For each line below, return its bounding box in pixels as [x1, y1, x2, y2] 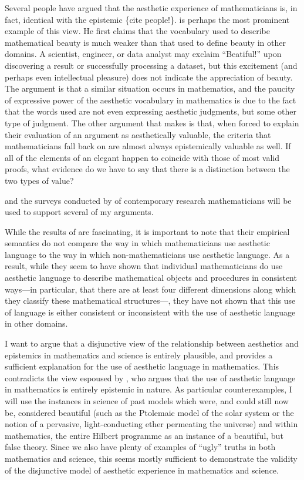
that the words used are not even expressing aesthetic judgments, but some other [5, 105, 296, 118]
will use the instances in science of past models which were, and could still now [5, 395, 289, 407]
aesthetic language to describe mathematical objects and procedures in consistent [5, 271, 297, 284]
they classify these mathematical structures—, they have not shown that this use [5, 294, 296, 307]
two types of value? [5, 174, 74, 186]
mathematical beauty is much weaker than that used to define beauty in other [5, 36, 286, 48]
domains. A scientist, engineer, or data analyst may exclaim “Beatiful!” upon [5, 48, 282, 60]
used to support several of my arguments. [5, 206, 154, 218]
